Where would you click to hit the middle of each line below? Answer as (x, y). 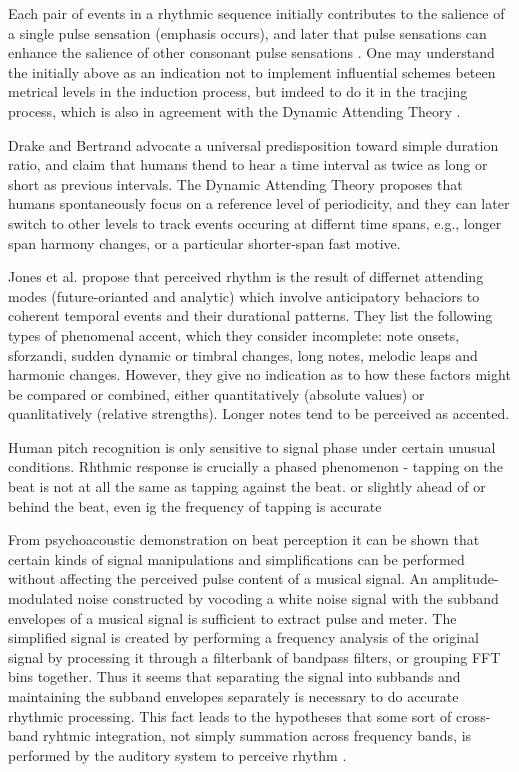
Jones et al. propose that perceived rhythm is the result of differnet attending (246, 276)
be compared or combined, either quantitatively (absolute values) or (216, 393)
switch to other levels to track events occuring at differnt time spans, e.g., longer (255, 222)
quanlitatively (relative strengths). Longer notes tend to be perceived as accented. (259, 413)
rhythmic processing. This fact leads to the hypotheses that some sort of (230, 715)
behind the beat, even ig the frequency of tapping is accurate (195, 505)
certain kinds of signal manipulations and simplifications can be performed (236, 558)
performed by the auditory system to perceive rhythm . (177, 754)
